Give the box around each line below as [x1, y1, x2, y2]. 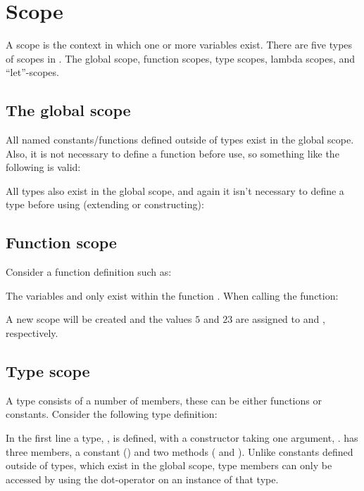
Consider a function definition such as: [6, 264, 172, 279]
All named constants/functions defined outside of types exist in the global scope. [6, 132, 354, 147]
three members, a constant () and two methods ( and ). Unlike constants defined [6, 444, 353, 459]
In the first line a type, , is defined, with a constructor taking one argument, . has [6, 431, 358, 445]
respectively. [6, 326, 58, 340]
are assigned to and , [235, 312, 325, 326]
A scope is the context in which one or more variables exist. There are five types [6, 37, 353, 52]
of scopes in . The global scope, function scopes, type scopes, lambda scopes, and [6, 51, 356, 65]
